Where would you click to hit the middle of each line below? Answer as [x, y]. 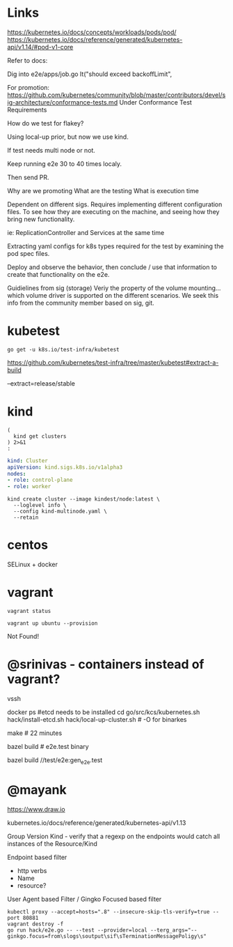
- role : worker [29, 487]
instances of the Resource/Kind [52, 843]
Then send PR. [29, 177]
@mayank [37, 790]
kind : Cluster [28, 461]
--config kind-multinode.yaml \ [61, 512]
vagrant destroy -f [35, 924]
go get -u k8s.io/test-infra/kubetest [63, 349]
